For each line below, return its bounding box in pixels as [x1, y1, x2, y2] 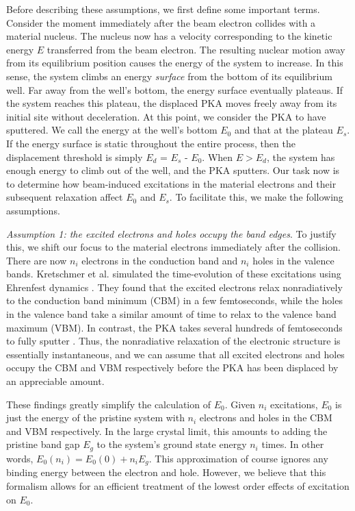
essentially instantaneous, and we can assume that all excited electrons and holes [6, 347, 345, 361]
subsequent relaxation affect [6, 190, 123, 204]
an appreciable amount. [6, 374, 105, 388]
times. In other [261, 437, 324, 451]
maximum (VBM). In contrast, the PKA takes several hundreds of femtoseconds [6, 320, 343, 334]
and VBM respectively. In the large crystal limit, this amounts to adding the [6, 423, 328, 438]
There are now [6, 253, 67, 267]
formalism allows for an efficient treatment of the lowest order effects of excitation [6, 478, 350, 493]
